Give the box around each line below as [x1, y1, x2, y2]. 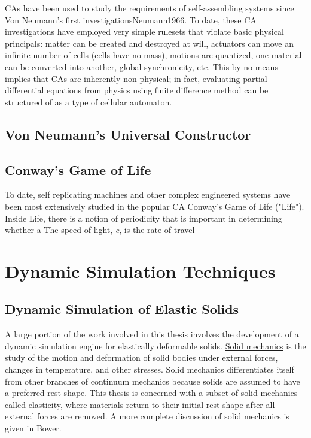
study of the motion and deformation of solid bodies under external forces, [5, 351, 278, 364]
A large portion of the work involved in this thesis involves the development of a [5, 328, 299, 340]
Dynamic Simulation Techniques [5, 258, 276, 283]
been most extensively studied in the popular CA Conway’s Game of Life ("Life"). [5, 200, 304, 212]
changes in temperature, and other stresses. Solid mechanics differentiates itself [5, 363, 294, 376]
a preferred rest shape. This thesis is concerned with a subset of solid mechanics [5, 386, 298, 399]
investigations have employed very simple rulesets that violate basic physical [5, 25, 284, 38]
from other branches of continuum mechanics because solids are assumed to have [5, 374, 300, 387]
